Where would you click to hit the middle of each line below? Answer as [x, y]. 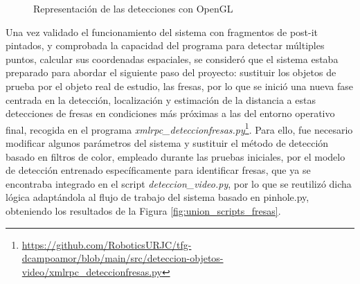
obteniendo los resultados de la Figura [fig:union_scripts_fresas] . [143, 210]
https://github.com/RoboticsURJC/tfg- [107, 244]
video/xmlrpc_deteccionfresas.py [92, 271]
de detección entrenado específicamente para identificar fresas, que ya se [158, 170]
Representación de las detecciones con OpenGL [133, 8]
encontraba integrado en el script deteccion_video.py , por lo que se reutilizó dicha [179, 183]
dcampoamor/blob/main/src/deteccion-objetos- [123, 258]
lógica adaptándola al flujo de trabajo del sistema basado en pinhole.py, [157, 197]
